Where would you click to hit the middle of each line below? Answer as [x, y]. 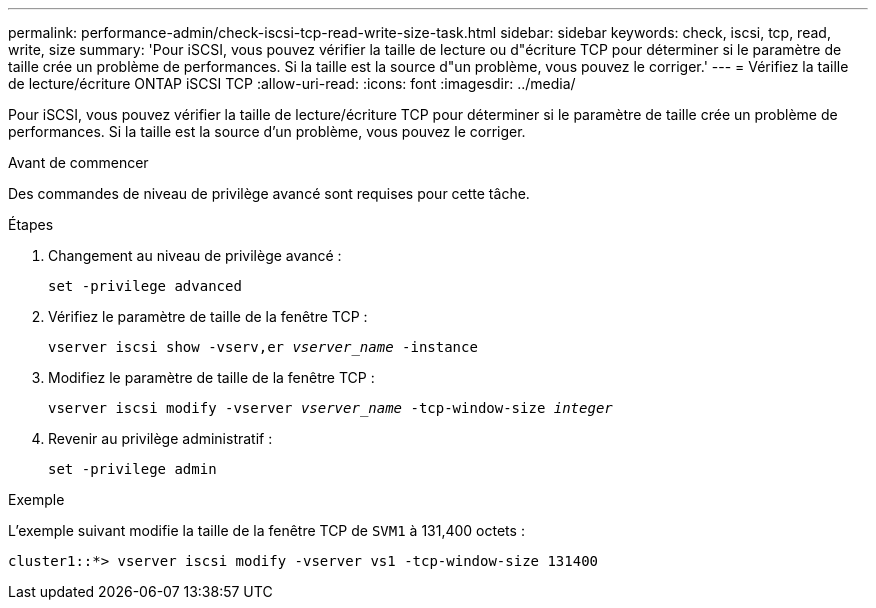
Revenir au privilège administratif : [160, 438]
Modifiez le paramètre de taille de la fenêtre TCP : [211, 377]
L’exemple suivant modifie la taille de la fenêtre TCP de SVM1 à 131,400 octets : [266, 530]
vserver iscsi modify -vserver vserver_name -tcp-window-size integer [330, 408]
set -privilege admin [132, 469]
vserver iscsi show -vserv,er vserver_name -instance [263, 347]
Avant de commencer [78, 162]
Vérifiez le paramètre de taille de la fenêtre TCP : [208, 316]
